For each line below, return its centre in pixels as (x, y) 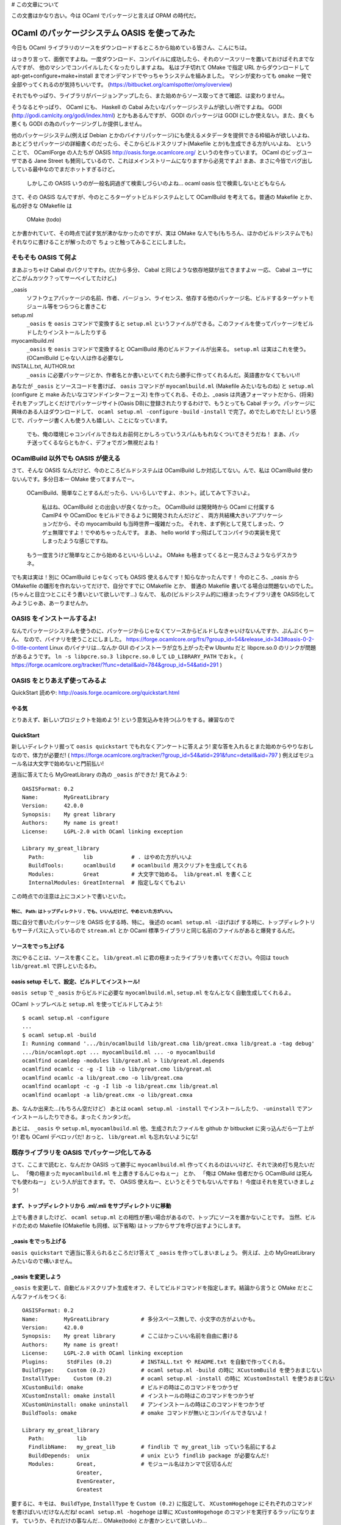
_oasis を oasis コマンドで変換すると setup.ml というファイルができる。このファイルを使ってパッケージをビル (170, 324)
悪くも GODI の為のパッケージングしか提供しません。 (78, 124)
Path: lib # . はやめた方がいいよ (110, 857)
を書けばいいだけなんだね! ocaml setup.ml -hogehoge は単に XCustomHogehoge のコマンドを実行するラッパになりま (163, 1512)
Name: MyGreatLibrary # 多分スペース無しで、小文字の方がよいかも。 (140, 1319)
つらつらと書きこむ (82, 307)
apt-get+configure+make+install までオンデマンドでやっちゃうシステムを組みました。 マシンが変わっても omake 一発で (162, 76)
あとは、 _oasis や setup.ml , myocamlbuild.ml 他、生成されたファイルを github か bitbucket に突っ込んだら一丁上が (163, 1128)
